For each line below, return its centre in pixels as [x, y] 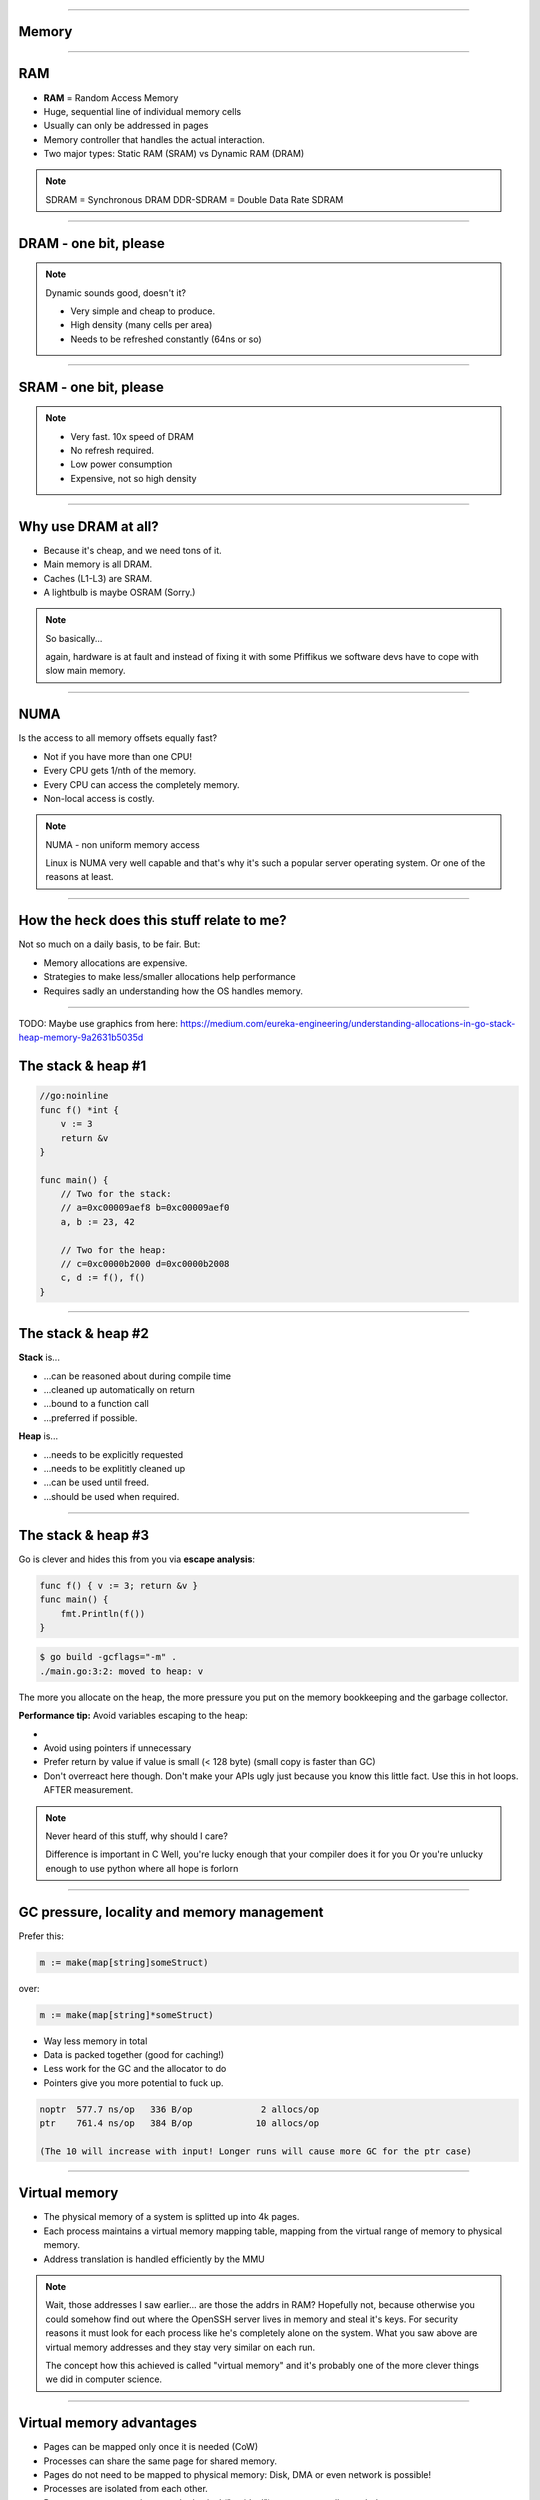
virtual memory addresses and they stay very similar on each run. [180, 2347]
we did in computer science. [104, 2379]
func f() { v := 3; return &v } [119, 1585]
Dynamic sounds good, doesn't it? [116, 292]
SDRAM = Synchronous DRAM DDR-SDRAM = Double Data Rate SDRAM [194, 199]
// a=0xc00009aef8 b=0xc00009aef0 [145, 1208]
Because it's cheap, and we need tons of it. [132, 550]
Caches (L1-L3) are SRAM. [98, 578]
